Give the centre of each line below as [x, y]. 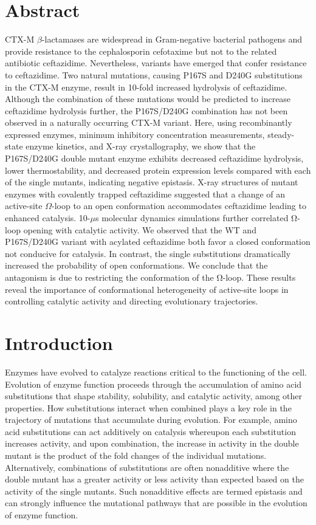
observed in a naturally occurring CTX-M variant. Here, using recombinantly [149, 122]
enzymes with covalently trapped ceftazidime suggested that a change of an [145, 194]
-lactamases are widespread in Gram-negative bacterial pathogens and [172, 39]
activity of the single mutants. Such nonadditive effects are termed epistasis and [154, 491]
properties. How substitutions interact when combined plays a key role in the [148, 407]
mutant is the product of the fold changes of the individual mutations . [136, 455]
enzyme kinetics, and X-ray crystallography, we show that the [141, 146]
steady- [281, 134]
